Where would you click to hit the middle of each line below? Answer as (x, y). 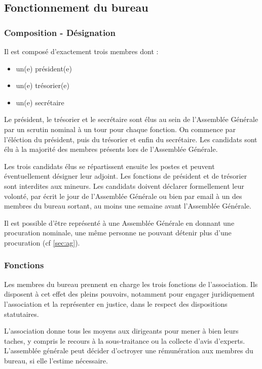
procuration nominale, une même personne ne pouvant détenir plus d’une (118, 233)
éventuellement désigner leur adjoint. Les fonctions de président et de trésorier (126, 176)
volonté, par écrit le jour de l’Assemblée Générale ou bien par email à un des (123, 196)
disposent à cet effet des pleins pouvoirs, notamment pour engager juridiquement (129, 294)
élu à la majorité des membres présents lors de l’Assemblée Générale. (111, 149)
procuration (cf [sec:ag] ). (42, 242)
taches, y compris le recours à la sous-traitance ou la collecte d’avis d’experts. (125, 340)
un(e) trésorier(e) (43, 85)
